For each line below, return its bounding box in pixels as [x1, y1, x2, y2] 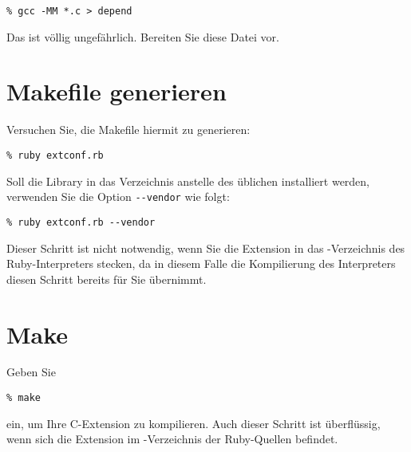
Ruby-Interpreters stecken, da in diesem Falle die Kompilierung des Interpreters [6, 255, 396, 272]
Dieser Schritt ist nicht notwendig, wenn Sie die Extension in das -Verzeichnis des [6, 239, 405, 256]
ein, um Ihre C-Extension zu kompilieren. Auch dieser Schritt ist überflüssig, [6, 415, 381, 431]
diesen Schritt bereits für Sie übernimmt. [6, 270, 207, 287]
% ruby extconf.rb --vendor [6, 216, 156, 228]
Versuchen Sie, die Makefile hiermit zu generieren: [6, 121, 251, 138]
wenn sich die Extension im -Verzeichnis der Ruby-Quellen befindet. [6, 430, 338, 447]
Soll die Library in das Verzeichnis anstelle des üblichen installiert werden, [6, 172, 370, 189]
